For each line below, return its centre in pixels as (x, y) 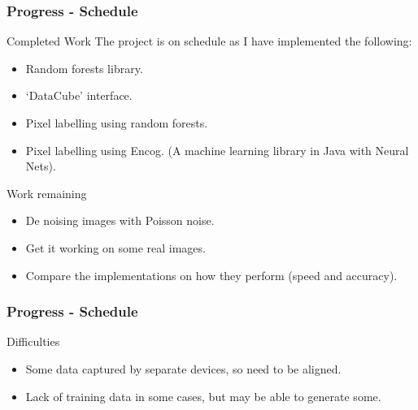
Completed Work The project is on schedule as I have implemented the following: (209, 41)
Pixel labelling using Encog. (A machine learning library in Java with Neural (217, 150)
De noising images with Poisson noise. (120, 220)
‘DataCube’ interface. (79, 95)
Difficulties (33, 341)
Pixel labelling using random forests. (117, 123)
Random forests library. (84, 68)
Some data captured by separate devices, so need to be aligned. (183, 368)
